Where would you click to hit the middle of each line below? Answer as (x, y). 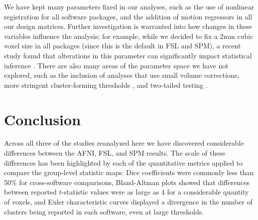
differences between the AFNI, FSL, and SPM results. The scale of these (115, 153)
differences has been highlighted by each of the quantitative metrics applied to (124, 162)
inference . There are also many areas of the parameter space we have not (116, 65)
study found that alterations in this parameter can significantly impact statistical (128, 55)
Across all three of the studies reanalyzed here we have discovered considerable (124, 143)
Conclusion (43, 119)
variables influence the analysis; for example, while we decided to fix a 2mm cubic (129, 36)
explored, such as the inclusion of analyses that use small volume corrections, (122, 75)
